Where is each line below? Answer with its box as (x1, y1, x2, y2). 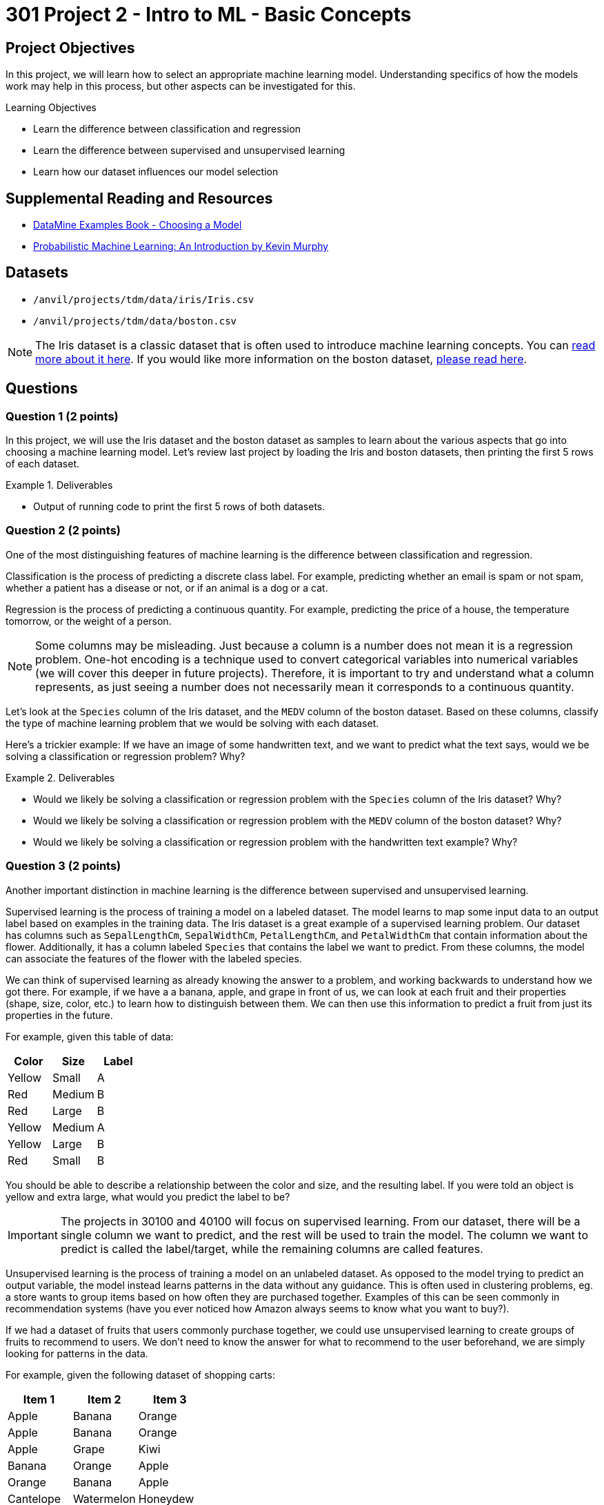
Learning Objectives (6, 101, 97, 114)
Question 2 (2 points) (6, 523, 121, 538)
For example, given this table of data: (6, 1030, 174, 1042)
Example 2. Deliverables (6, 771, 115, 784)
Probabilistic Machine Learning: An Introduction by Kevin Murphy (33, 240, 329, 253)
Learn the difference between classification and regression (33, 123, 301, 135)
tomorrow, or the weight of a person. (6, 614, 172, 627)
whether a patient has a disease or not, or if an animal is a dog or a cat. (6, 581, 328, 594)
